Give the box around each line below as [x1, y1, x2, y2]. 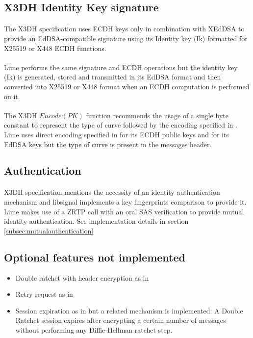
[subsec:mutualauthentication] [4, 225, 94, 235]
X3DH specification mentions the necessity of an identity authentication [4, 187, 220, 197]
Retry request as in [15, 289, 73, 299]
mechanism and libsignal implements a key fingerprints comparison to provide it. [4, 197, 247, 207]
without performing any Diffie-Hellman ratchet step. [15, 325, 173, 335]
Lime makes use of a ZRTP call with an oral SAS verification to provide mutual [4, 206, 244, 216]
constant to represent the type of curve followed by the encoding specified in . [4, 120, 237, 130]
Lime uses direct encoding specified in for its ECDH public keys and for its [4, 129, 229, 139]
